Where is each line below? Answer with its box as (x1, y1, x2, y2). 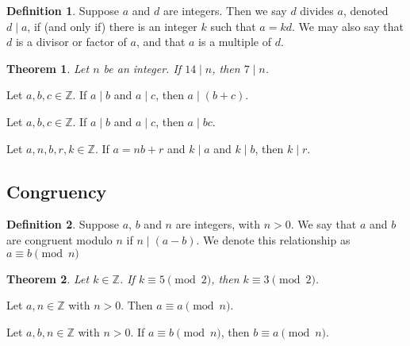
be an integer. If (103, 60, 182, 76)
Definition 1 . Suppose (6, 2, 120, 18)
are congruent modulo (6, 231, 113, 248)
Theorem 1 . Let (6, 60, 90, 76)
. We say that (290, 216, 357, 233)
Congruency (6, 179, 107, 203)
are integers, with (175, 216, 260, 233)
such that (210, 17, 256, 34)
